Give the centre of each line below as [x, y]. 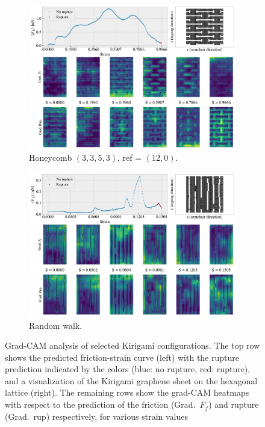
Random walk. [56, 325]
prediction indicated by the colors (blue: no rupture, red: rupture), [128, 369]
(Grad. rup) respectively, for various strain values [97, 416]
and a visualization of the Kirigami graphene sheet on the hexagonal [131, 380]
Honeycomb [51, 157]
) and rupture [234, 404]
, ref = [130, 157]
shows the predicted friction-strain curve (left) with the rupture [122, 357]
